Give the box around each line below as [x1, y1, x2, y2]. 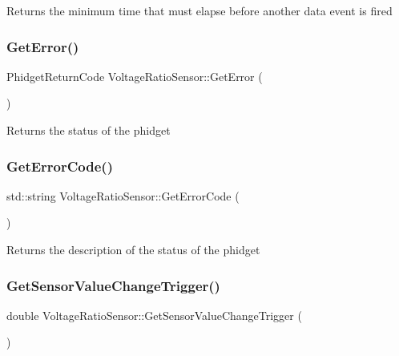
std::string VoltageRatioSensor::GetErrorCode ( [6, 187, 240, 204]
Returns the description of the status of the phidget [6, 241, 260, 257]
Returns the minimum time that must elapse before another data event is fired [6, 2, 393, 18]
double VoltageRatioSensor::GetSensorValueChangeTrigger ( [6, 306, 302, 323]
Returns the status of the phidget [6, 122, 171, 138]
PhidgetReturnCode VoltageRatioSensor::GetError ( [6, 67, 263, 84]
